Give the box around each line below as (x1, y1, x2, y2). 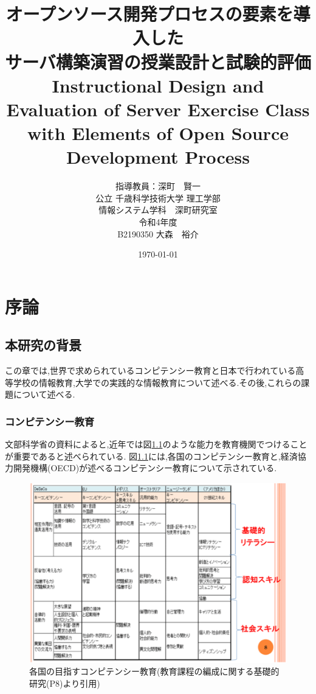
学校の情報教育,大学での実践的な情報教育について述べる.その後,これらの (13, 376, 301, 388)
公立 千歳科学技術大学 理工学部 (95, 191, 221, 204)
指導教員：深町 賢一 (115, 180, 201, 192)
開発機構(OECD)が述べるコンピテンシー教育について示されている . (13, 461, 277, 474)
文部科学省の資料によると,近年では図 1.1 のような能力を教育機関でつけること (5, 438, 307, 450)
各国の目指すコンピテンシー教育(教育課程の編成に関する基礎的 (29, 665, 280, 678)
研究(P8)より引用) (29, 676, 100, 689)
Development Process (66, 144, 250, 169)
